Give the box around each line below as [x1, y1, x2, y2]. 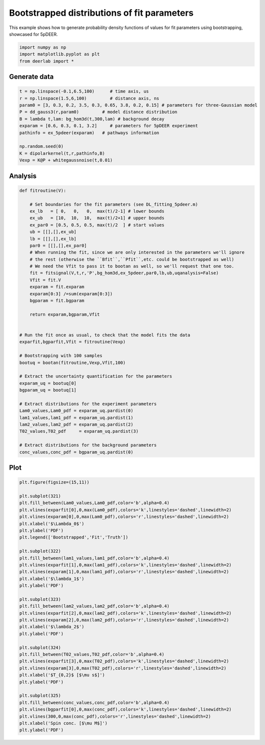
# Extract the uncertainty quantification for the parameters [19, 374, 172, 379]
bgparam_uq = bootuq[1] [19, 387, 77, 393]
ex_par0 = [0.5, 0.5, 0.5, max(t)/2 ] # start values [29, 222, 164, 228]
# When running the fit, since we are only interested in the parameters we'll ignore [29, 250, 245, 255]
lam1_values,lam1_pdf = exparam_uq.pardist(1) [19, 415, 133, 420]
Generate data [9, 73, 54, 81]
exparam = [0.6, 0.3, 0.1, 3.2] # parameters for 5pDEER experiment [19, 123, 198, 129]
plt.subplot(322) [19, 548, 61, 554]
